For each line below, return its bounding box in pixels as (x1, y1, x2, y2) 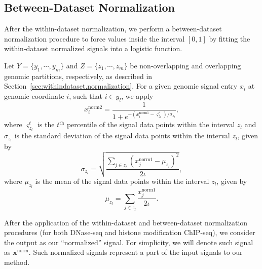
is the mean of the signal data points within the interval (35, 176, 209, 186)
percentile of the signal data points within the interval (66, 119, 235, 130)
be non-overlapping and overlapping (130, 60, 241, 70)
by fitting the (209, 33, 250, 44)
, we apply (121, 90, 154, 101)
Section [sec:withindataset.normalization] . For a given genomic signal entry (4, 81, 238, 91)
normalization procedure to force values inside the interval (4, 33, 185, 44)
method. (4, 257, 30, 267)
